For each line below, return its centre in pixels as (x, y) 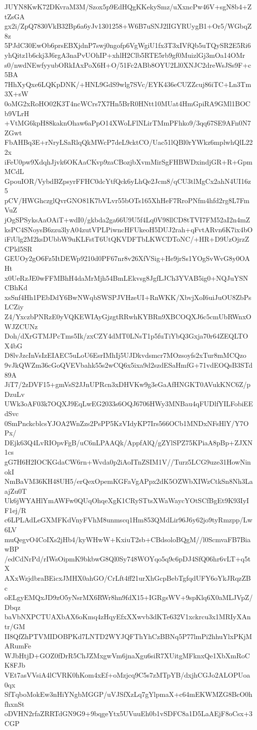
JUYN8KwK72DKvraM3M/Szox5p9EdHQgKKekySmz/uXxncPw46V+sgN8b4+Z (128, 6)
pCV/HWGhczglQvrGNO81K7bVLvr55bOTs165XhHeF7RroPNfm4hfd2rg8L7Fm (127, 200)
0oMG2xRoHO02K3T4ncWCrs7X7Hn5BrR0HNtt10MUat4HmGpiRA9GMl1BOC (128, 103)
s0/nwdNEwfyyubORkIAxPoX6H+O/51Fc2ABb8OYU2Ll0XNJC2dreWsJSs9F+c (128, 64)
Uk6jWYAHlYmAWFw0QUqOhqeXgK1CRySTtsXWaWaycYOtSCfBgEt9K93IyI (127, 500)
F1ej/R (15, 510)
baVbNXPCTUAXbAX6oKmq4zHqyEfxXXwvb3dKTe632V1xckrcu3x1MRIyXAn (128, 617)
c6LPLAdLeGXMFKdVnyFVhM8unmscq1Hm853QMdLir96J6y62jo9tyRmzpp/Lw (128, 520)
